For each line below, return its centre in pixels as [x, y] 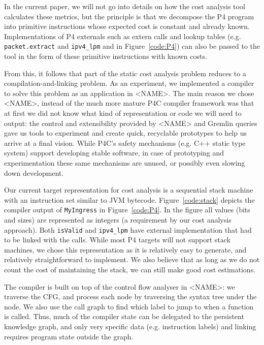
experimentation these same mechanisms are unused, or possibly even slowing [125, 162]
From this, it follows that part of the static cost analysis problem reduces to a [125, 73]
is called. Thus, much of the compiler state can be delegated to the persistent [124, 316]
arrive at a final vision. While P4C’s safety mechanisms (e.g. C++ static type [125, 143]
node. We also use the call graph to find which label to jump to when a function [129, 306]
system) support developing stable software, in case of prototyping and [114, 153]
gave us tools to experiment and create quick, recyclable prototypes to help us [125, 133]
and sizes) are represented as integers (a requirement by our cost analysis [118, 219]
